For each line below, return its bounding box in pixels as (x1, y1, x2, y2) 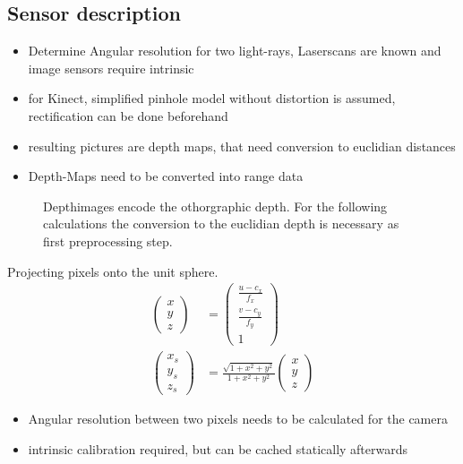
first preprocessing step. (43, 231, 173, 250)
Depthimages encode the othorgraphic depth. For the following (43, 196, 388, 215)
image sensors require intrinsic (28, 58, 194, 77)
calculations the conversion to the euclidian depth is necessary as (43, 214, 399, 233)
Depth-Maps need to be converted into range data (28, 167, 304, 185)
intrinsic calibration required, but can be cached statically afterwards (28, 439, 408, 458)
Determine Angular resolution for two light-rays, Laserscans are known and (28, 41, 442, 60)
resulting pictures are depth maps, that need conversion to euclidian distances (28, 136, 456, 155)
